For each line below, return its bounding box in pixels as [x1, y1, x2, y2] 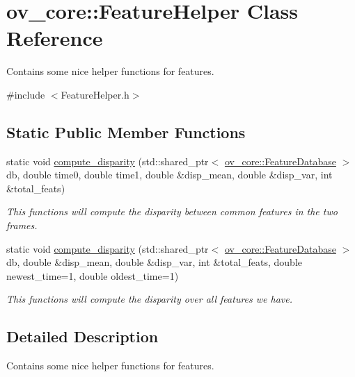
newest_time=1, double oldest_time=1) [6, 268, 179, 283]
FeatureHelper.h [61, 87, 129, 101]
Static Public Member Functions [6, 121, 246, 142]
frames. [6, 218, 38, 233]
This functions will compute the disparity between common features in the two [6, 204, 338, 219]
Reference [6, 24, 103, 52]
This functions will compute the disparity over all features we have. [6, 292, 293, 306]
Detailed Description [6, 326, 159, 347]
